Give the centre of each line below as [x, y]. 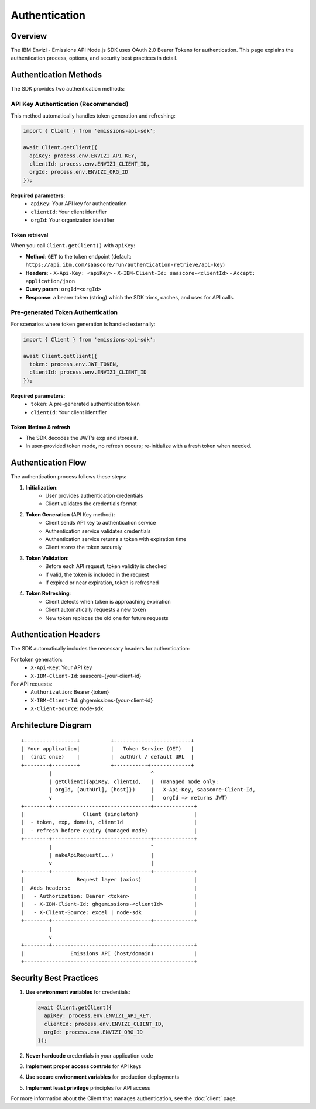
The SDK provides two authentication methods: [68, 89]
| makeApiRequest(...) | [102, 855]
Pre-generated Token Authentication [64, 312]
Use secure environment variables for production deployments [102, 1077]
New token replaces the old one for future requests [107, 618]
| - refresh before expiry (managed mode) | [109, 830]
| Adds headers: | [109, 888]
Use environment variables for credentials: [78, 992]
